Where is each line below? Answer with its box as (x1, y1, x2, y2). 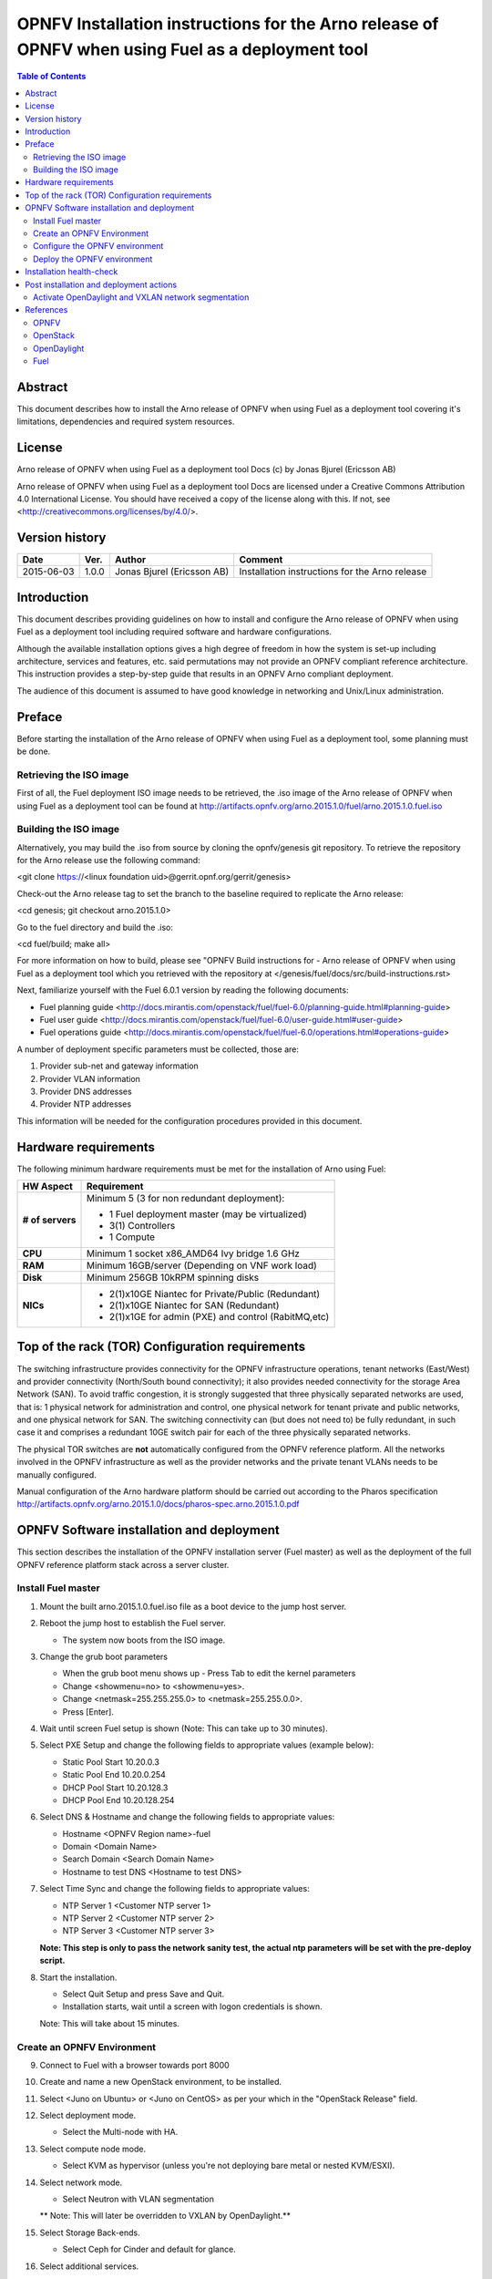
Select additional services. (39, 2261, 139, 2272)
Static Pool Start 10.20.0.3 (62, 1756, 159, 1768)
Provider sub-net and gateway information (39, 1060, 200, 1071)
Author (114, 553, 147, 566)
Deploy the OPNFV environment (33, 253, 153, 264)
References (25, 304, 68, 315)
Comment (239, 553, 283, 566)
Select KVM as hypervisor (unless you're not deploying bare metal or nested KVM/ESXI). (62, 2160, 395, 2171)
